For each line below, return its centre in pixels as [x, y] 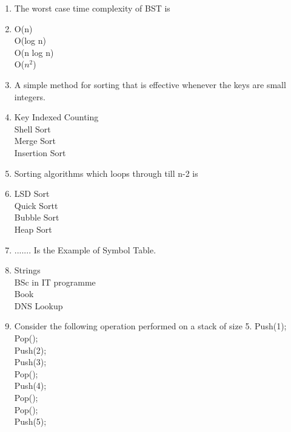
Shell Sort [32, 129]
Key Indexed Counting [56, 117]
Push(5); [30, 421]
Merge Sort [35, 141]
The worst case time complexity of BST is [92, 8]
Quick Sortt [36, 205]
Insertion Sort [40, 152]
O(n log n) [34, 52]
